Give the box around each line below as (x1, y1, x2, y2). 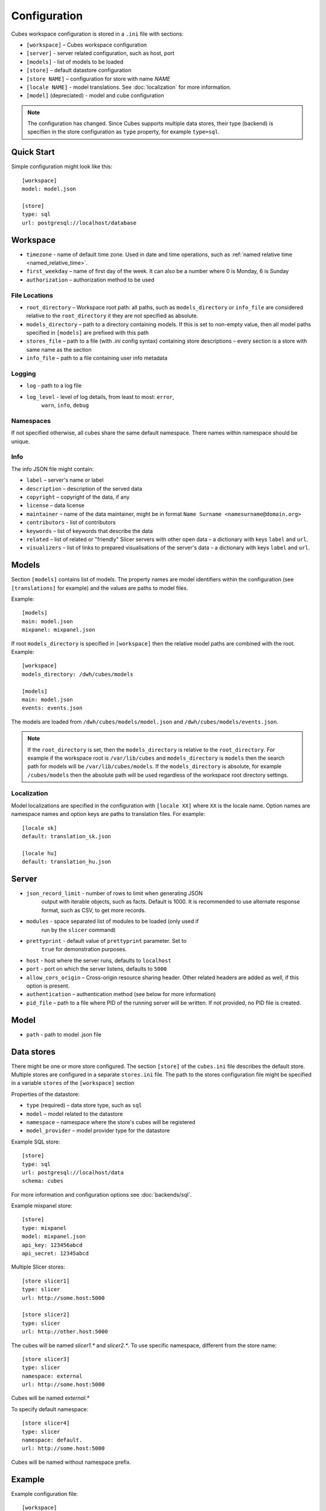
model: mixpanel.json (22, 1233, 86, 1240)
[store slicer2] (22, 1312, 70, 1318)
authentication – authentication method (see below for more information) (26, 991, 216, 998)
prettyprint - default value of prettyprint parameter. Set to (26, 937, 187, 945)
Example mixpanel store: (11, 1202, 72, 1209)
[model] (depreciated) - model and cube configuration (26, 92, 164, 99)
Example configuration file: (11, 1490, 78, 1497)
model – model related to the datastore (26, 1110, 123, 1118)
